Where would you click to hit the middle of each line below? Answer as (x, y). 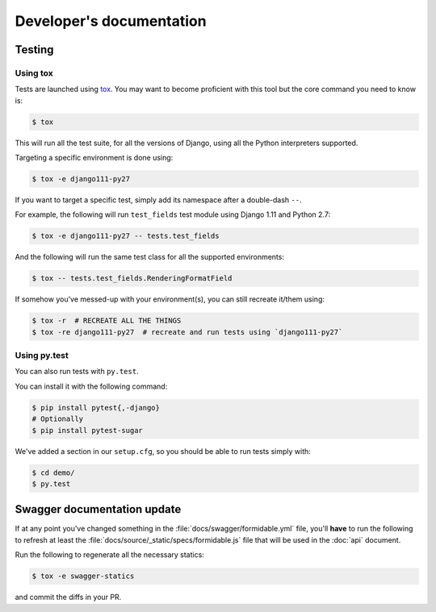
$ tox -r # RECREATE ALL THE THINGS (107, 321)
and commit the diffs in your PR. (68, 597)
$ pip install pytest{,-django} (96, 408)
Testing (34, 50)
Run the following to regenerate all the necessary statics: (110, 555)
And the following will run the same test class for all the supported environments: (149, 257)
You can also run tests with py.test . (77, 372)
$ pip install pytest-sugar (87, 430)
